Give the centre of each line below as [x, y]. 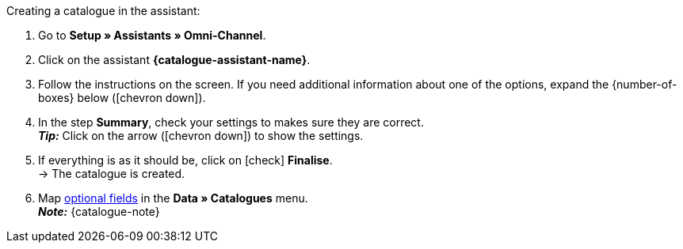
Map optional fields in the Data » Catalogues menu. [173, 198]
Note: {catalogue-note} [99, 211]
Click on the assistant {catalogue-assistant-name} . [174, 60]
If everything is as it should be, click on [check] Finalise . [185, 160]
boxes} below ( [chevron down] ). [122, 98]
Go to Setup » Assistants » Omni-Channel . [152, 35]
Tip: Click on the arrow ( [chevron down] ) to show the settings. [201, 136]
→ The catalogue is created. [112, 174]
